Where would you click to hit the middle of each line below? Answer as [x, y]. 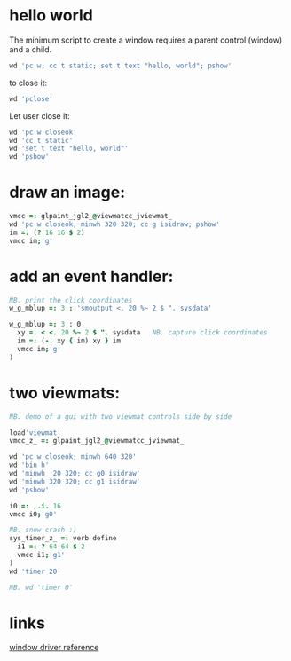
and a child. [31, 49]
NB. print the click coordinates [71, 300]
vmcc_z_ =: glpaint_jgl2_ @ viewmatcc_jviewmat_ [97, 441]
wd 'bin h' [29, 465]
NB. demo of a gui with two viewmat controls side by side [121, 417]
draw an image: [67, 193]
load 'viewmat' [35, 433]
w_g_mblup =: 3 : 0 [45, 325]
